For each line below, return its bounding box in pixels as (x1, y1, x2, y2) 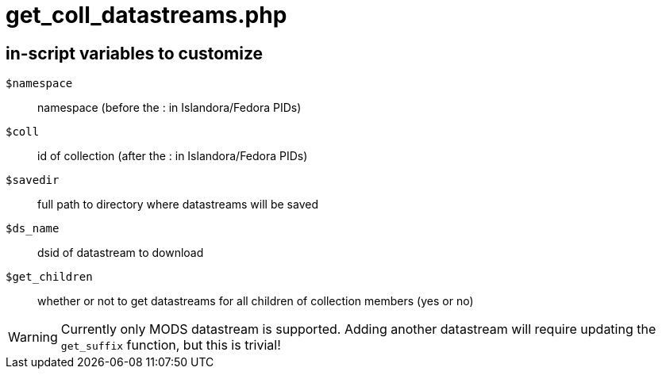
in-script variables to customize (6, 43, 264, 63)
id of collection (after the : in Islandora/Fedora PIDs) (37, 149, 308, 163)
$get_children (6, 270, 93, 284)
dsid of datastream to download (37, 246, 204, 260)
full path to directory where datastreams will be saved (37, 197, 318, 212)
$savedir (6, 174, 60, 187)
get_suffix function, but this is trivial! (60, 337, 281, 354)
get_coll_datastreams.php (6, 2, 287, 29)
